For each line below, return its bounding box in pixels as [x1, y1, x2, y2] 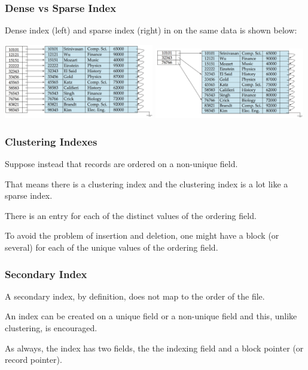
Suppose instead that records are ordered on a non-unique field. [5, 158, 238, 170]
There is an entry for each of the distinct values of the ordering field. [5, 209, 257, 221]
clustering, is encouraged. [5, 322, 97, 334]
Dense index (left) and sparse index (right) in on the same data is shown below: [5, 24, 297, 36]
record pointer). [5, 353, 62, 366]
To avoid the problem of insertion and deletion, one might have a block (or [5, 229, 279, 242]
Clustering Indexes [5, 134, 97, 149]
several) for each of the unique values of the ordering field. [5, 241, 218, 254]
